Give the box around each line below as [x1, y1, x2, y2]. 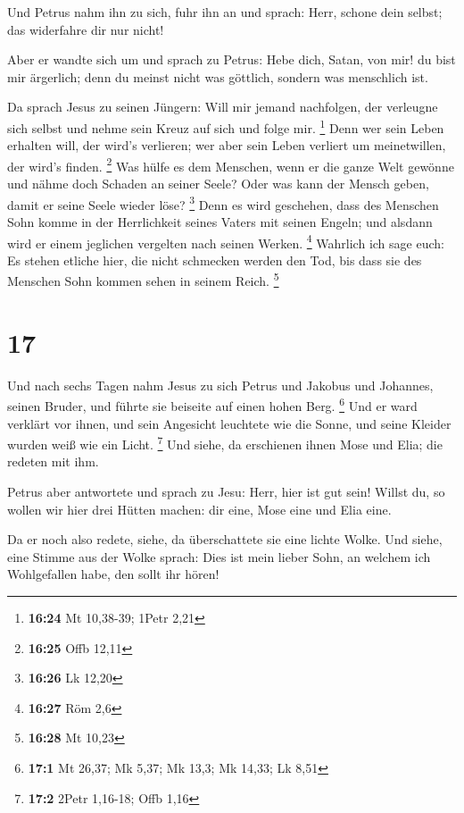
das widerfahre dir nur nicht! [7, 20, 164, 38]
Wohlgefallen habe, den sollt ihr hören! [7, 565, 220, 583]
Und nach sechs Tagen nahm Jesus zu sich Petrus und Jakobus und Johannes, [7, 375, 434, 394]
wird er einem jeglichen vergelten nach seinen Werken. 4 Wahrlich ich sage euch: [7, 230, 444, 252]
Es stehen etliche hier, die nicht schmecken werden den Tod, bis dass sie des [7, 250, 422, 269]
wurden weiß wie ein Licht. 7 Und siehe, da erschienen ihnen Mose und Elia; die [7, 432, 443, 453]
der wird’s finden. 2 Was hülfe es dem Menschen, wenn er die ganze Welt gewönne [7, 154, 454, 175]
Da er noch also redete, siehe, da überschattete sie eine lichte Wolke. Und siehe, [7, 530, 443, 549]
